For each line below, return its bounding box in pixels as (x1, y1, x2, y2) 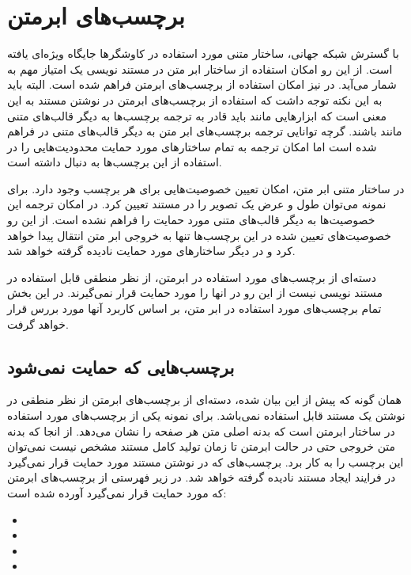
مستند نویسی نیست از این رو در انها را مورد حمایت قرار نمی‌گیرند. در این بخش (7, 284, 383, 301)
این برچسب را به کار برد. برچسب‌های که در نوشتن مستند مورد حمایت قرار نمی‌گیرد (7, 453, 404, 470)
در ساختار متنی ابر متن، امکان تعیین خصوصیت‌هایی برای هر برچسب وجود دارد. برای (7, 180, 405, 196)
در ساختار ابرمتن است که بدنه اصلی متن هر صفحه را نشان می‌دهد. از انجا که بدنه (7, 422, 395, 439)
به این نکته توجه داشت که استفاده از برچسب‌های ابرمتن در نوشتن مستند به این (7, 91, 383, 108)
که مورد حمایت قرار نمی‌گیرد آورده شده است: (7, 484, 227, 501)
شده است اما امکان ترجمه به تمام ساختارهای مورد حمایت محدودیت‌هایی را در (7, 138, 377, 154)
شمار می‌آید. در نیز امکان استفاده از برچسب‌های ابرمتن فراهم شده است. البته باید (7, 76, 397, 93)
